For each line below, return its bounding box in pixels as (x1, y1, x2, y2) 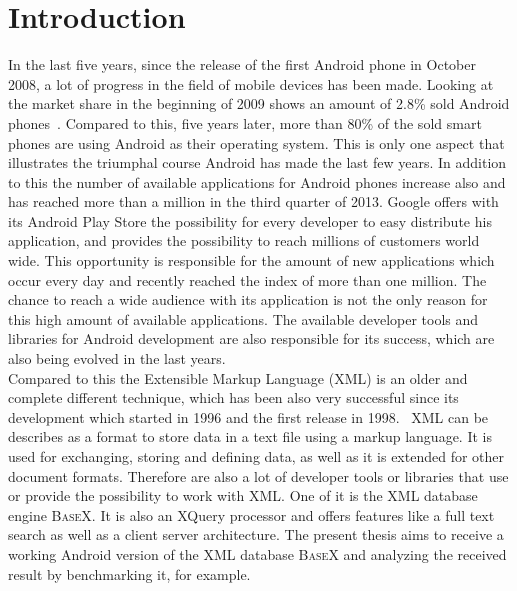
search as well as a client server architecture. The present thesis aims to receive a (8, 524, 504, 545)
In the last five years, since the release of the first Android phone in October (8, 54, 477, 75)
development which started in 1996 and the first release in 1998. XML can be (8, 406, 489, 427)
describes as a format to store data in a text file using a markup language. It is (8, 426, 492, 447)
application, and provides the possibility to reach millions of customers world (8, 230, 480, 251)
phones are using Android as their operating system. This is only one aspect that (8, 132, 505, 153)
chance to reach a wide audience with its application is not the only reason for (8, 289, 488, 310)
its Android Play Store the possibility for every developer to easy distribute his (8, 210, 492, 231)
